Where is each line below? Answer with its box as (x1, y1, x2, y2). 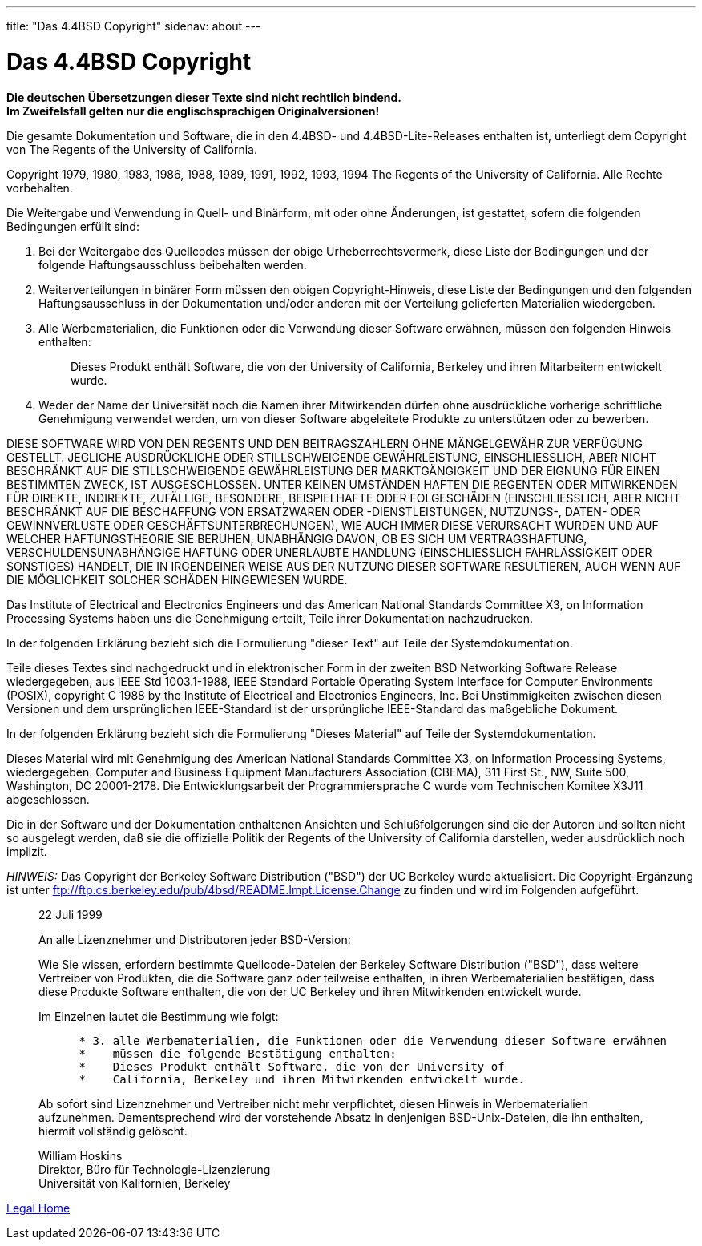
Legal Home (6, 1200, 71, 1215)
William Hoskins (38, 1148, 123, 1163)
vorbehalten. (6, 180, 73, 195)
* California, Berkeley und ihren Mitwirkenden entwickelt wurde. (79, 1072, 525, 1086)
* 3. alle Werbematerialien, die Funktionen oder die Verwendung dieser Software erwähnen (79, 1034, 667, 1047)
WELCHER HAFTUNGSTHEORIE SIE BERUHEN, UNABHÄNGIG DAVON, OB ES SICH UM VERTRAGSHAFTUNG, (6, 531, 587, 546)
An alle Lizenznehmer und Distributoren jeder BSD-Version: (38, 932, 351, 946)
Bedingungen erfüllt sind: (6, 219, 139, 233)
